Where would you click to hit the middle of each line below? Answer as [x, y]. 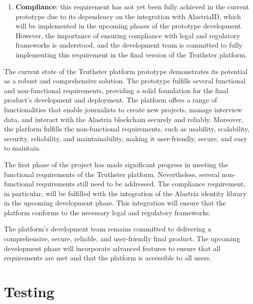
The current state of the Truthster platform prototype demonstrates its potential [126, 71]
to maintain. [23, 148]
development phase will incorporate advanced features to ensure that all [112, 248]
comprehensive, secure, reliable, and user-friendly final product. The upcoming [122, 239]
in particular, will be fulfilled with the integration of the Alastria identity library [125, 193]
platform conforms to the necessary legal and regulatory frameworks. [107, 212]
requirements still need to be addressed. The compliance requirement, [141, 184]
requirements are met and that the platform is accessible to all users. [108, 258]
